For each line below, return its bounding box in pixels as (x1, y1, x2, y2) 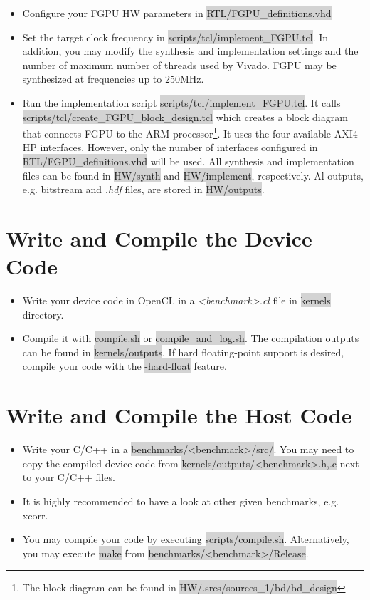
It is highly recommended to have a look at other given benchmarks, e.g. (22, 493, 339, 508)
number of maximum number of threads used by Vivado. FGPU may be (22, 57, 337, 72)
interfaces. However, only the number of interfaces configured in (40, 140, 318, 155)
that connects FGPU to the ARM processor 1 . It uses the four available (22, 124, 332, 140)
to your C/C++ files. (22, 470, 115, 485)
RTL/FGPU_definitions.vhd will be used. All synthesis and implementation (22, 154, 354, 168)
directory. (22, 306, 64, 321)
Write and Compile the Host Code (6, 400, 352, 430)
